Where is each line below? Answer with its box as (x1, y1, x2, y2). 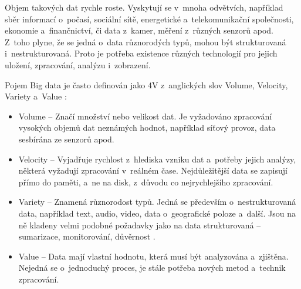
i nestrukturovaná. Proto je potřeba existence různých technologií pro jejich (5, 47, 278, 59)
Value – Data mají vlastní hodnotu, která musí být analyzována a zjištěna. (18, 250, 289, 262)
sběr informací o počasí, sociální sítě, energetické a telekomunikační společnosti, (5, 12, 294, 25)
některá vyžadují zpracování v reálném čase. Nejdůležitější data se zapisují (18, 164, 288, 177)
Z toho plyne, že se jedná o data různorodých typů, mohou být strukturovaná (5, 35, 286, 48)
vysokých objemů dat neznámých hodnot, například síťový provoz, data (18, 121, 276, 134)
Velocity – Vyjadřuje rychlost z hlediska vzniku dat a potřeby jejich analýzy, (18, 152, 296, 165)
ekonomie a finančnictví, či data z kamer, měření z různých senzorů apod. (5, 24, 273, 36)
